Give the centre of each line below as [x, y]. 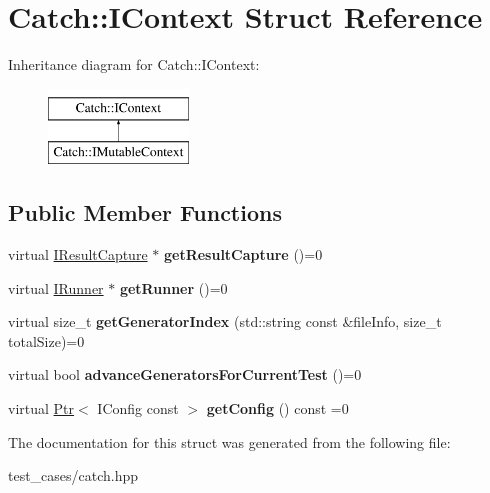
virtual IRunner [56, 287]
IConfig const [138, 408]
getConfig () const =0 [277, 408]
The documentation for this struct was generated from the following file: [229, 441]
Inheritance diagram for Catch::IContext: [134, 64]
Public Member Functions [145, 212]
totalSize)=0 [46, 340]
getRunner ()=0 [173, 287]
